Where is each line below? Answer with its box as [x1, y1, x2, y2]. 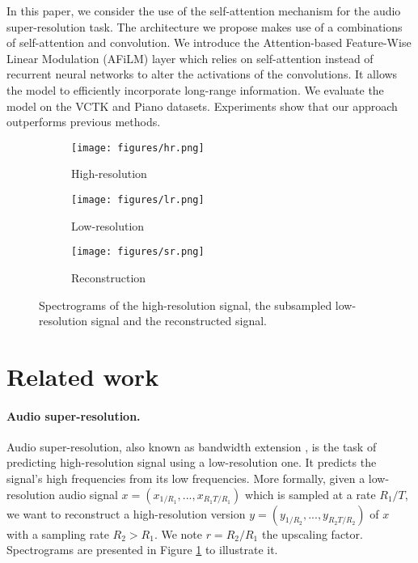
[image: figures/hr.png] [71, 142, 205, 154]
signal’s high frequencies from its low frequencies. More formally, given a [6, 470, 365, 487]
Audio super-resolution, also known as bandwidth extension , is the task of [6, 438, 377, 455]
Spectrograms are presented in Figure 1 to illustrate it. [6, 541, 278, 558]
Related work [6, 359, 159, 392]
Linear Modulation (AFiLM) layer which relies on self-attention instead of [6, 49, 374, 66]
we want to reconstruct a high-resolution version [6, 505, 246, 522]
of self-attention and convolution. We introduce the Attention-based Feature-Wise [6, 34, 412, 51]
